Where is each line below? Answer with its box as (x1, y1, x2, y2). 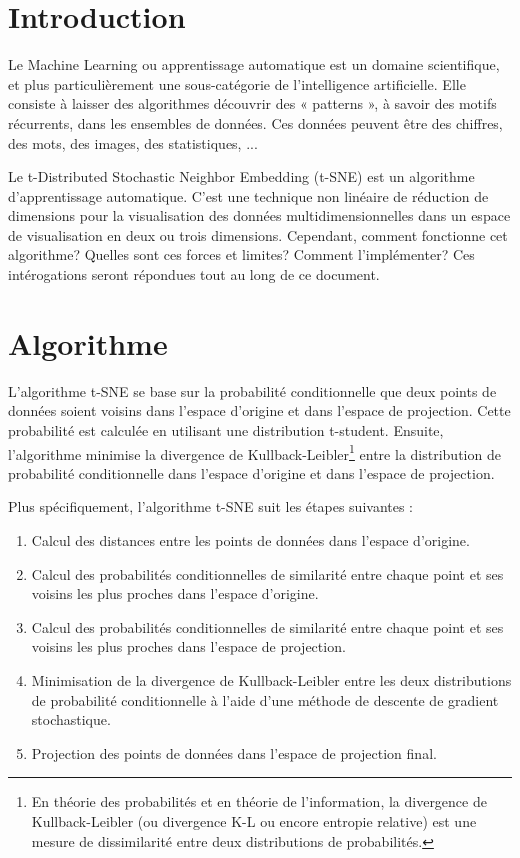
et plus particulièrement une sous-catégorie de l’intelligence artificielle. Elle (8, 73, 466, 94)
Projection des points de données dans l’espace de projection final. (31, 742, 437, 763)
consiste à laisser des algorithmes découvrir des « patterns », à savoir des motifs (8, 93, 497, 114)
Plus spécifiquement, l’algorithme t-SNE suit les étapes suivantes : (8, 496, 414, 517)
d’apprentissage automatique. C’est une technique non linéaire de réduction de (8, 185, 489, 206)
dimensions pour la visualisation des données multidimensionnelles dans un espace (8, 205, 511, 226)
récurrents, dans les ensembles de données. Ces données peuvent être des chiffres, (8, 112, 503, 133)
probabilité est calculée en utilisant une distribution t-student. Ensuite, (8, 419, 444, 440)
